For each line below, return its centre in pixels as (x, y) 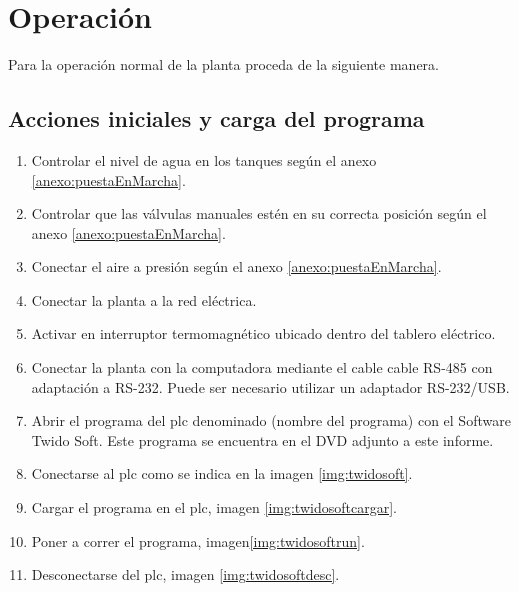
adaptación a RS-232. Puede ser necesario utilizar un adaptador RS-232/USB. (270, 386)
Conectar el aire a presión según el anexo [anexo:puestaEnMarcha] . (236, 266)
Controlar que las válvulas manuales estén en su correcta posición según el (259, 213)
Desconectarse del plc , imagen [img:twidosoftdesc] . (185, 574)
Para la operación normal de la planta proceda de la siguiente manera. (223, 64)
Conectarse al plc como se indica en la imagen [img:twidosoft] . (222, 473)
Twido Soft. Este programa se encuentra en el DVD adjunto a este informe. (262, 439)
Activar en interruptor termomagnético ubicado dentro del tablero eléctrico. (263, 333)
